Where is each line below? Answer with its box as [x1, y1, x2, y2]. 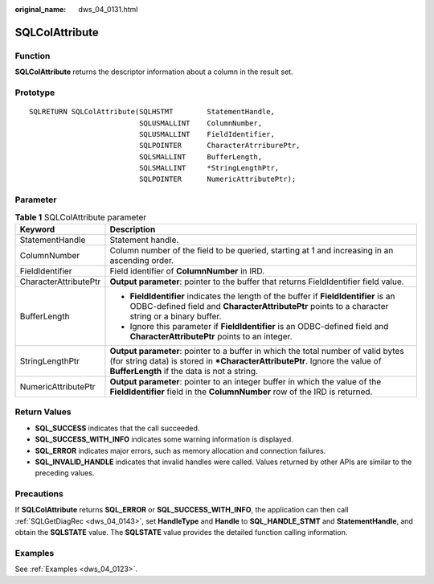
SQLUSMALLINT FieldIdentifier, [139, 130, 275, 138]
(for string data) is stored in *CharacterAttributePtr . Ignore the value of [109, 355, 382, 366]
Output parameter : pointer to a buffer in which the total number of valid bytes [109, 345, 405, 356]
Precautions [14, 488, 63, 500]
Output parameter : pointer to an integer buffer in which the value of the [109, 376, 382, 387]
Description [109, 224, 156, 235]
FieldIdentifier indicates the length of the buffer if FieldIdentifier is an [129, 290, 395, 302]
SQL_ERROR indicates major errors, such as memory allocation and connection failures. [35, 446, 326, 455]
